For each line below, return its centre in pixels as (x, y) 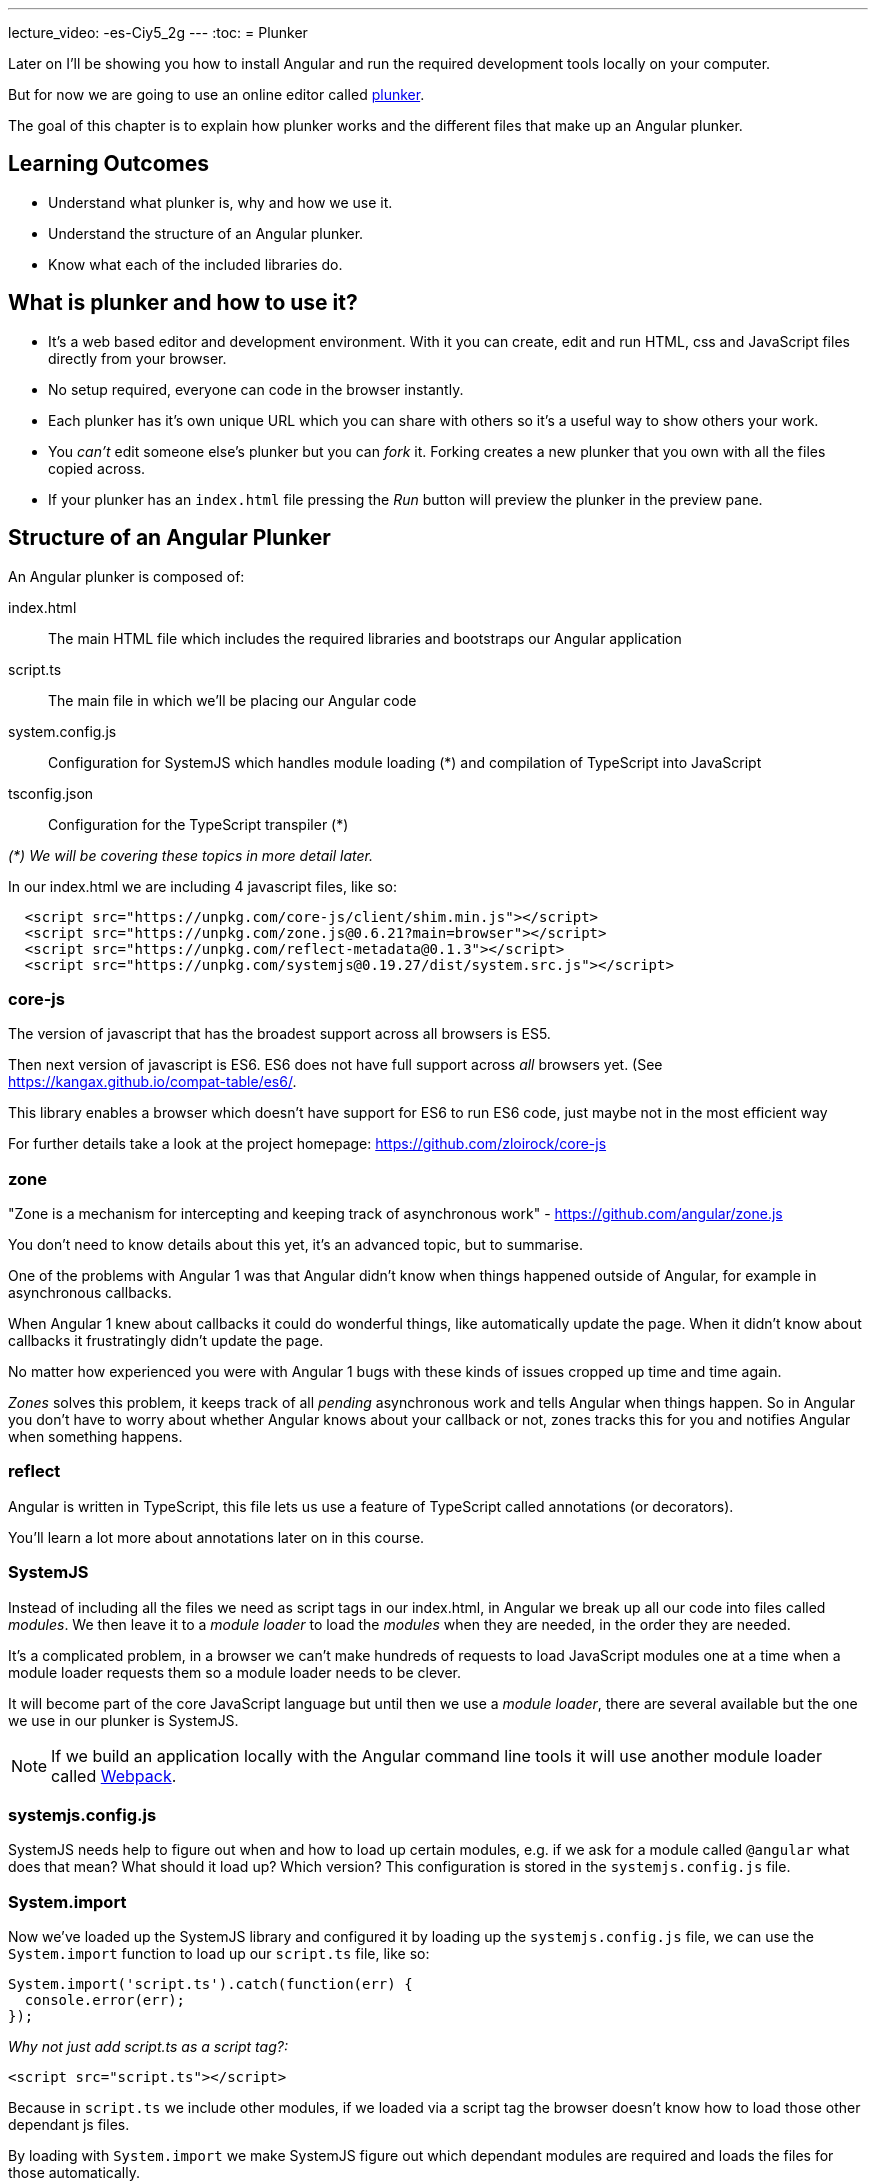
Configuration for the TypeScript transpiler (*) (198, 824)
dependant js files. (69, 2125)
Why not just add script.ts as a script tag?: (148, 2047)
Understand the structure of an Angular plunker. (206, 233)
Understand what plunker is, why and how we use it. (220, 202)
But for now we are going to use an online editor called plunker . (216, 94)
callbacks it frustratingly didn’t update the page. (166, 1341)
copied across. (97, 468)
